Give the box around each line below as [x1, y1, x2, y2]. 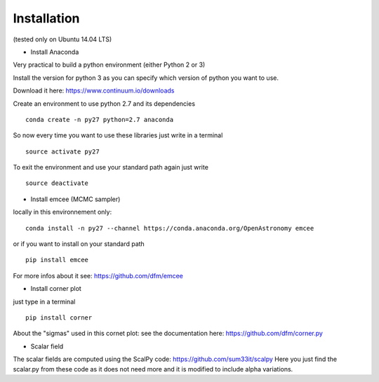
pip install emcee [25, 256, 89, 264]
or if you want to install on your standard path [13, 240, 145, 248]
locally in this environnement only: [13, 207, 112, 217]
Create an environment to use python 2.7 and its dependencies [13, 99, 196, 108]
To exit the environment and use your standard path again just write [13, 163, 208, 172]
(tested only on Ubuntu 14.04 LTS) [13, 35, 112, 43]
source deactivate [25, 179, 89, 187]
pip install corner [25, 313, 93, 322]
